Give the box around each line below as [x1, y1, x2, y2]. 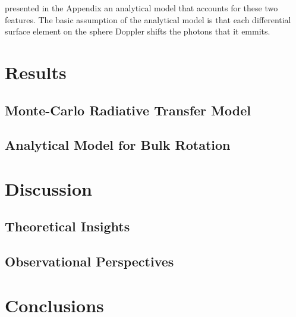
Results [5, 59, 67, 84]
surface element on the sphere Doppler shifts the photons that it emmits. [5, 25, 270, 37]
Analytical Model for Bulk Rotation [5, 136, 231, 154]
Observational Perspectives [5, 252, 174, 271]
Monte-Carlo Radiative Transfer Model [5, 101, 251, 119]
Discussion [5, 176, 92, 200]
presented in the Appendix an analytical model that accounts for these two [5, 2, 278, 14]
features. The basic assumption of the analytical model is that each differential [5, 13, 291, 26]
